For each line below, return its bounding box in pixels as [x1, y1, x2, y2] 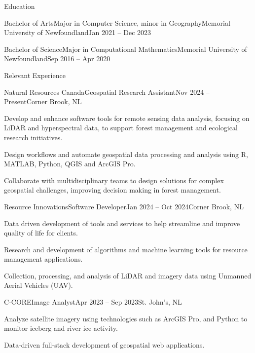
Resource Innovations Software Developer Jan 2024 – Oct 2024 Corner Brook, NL [4, 201, 244, 211]
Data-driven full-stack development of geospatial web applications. [4, 339, 205, 350]
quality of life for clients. [4, 228, 78, 238]
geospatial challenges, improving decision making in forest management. [4, 185, 221, 195]
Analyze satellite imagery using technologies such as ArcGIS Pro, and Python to [4, 313, 248, 323]
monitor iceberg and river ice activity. [4, 323, 118, 333]
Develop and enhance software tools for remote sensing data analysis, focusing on [4, 113, 250, 123]
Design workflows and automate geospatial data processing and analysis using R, [4, 149, 248, 159]
